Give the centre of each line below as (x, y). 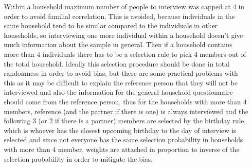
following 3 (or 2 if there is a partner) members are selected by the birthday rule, (125, 121)
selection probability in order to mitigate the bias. (78, 159)
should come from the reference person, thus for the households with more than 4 (125, 101)
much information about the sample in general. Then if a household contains (118, 44)
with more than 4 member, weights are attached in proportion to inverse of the (122, 149)
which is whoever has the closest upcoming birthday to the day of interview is (120, 130)
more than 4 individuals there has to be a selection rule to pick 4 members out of (125, 54)
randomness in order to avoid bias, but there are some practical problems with (121, 73)
